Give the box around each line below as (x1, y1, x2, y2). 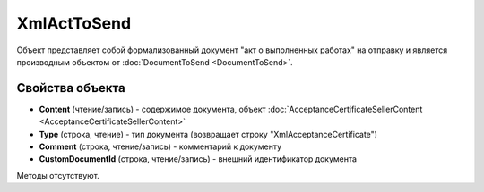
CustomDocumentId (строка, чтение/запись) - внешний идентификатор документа (39, 154, 358, 164)
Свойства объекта (16, 80, 125, 96)
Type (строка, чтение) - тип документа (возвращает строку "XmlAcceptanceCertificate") (39, 129, 378, 139)
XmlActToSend (16, 13, 132, 33)
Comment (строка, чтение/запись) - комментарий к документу (39, 141, 282, 152)
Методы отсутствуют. (16, 170, 100, 180)
